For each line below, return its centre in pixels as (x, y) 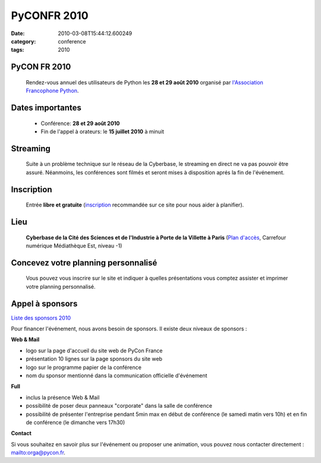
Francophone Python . (52, 91)
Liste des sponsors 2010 (41, 318)
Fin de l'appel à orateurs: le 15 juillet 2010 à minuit (103, 132)
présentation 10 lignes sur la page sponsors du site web (94, 359)
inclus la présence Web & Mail (63, 397)
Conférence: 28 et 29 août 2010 (80, 123)
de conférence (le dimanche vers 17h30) (75, 422)
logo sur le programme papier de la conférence (84, 367)
